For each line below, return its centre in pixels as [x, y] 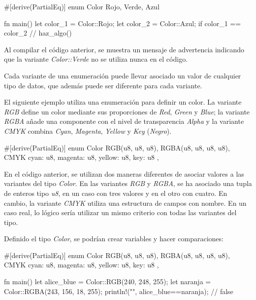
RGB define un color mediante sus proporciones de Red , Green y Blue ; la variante [127, 111]
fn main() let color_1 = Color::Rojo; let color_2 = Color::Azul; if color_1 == [123, 23]
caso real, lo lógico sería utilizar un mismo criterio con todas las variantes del [120, 212]
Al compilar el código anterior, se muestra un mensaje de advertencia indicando [124, 49]
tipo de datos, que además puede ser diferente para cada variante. [103, 85]
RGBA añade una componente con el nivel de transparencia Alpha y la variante [124, 121]
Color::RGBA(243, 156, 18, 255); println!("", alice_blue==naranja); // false [119, 291]
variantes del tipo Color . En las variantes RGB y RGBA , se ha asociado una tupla [128, 183]
